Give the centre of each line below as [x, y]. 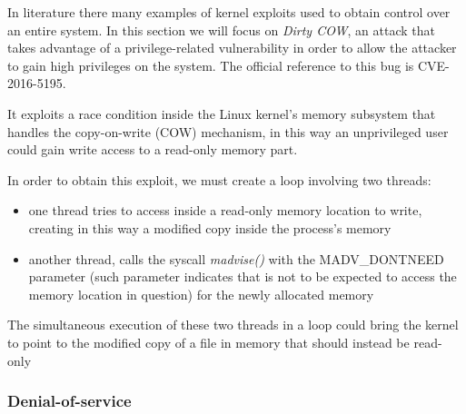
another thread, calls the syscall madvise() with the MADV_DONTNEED [236, 258]
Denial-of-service [69, 401]
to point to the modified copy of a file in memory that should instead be [208, 342]
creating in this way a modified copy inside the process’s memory [210, 227]
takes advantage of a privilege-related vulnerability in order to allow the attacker [232, 48]
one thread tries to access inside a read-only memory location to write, [225, 210]
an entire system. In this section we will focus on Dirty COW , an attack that [222, 30]
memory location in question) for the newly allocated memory [201, 294]
